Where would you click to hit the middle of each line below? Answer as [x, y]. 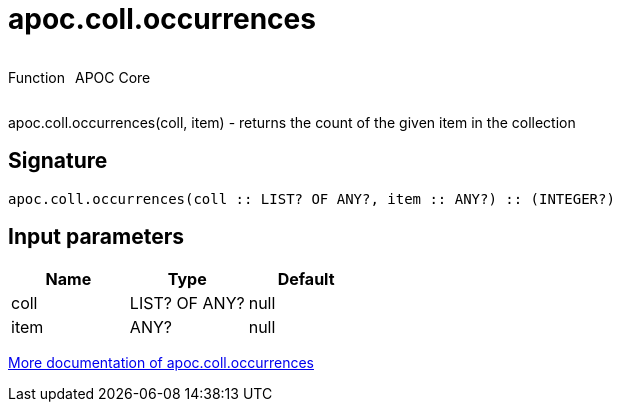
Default [306, 279]
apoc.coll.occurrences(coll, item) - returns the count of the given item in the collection [292, 122]
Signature [58, 161]
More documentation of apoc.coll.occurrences [161, 363]
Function [36, 77]
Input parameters [96, 237]
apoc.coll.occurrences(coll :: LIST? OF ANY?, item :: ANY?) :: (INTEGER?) [311, 198]
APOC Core [112, 77]
